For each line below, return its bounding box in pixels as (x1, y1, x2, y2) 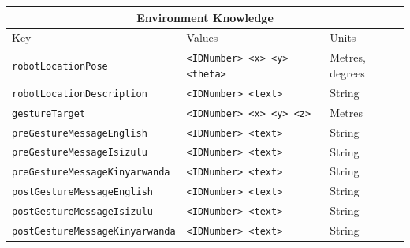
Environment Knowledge (136, 9, 274, 25)
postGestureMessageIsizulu (12, 206, 153, 218)
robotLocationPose (12, 61, 108, 73)
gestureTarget (12, 107, 86, 119)
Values (186, 29, 218, 46)
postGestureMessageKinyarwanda (12, 226, 176, 238)
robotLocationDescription (12, 88, 147, 100)
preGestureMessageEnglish (12, 127, 147, 139)
